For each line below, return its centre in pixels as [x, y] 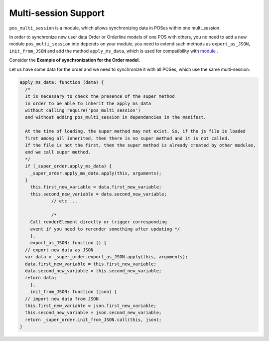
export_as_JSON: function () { [68, 243]
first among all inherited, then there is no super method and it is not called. [128, 138]
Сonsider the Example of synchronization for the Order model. [75, 60]
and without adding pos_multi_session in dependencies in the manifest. [116, 117]
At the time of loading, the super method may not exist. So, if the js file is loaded [135, 131]
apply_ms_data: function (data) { [62, 83]
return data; [41, 278]
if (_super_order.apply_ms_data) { [68, 166]
